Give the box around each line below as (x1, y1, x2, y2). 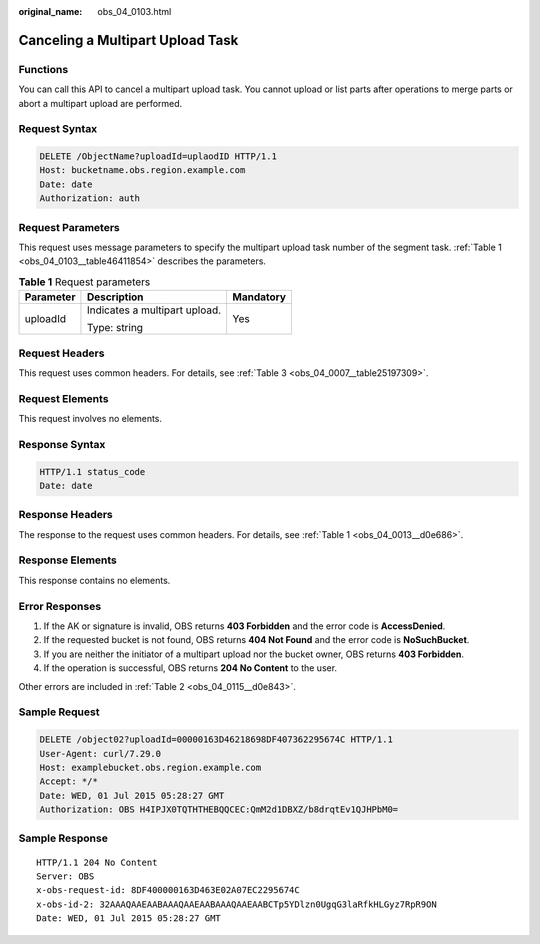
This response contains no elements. (18, 574, 171, 586)
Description (86, 290, 144, 304)
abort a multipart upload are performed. (18, 97, 183, 109)
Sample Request (18, 705, 100, 719)
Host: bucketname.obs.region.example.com (39, 165, 246, 176)
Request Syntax (18, 122, 98, 136)
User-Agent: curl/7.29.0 (39, 748, 162, 759)
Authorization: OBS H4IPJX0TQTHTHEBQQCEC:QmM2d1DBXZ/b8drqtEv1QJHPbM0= (39, 804, 399, 815)
